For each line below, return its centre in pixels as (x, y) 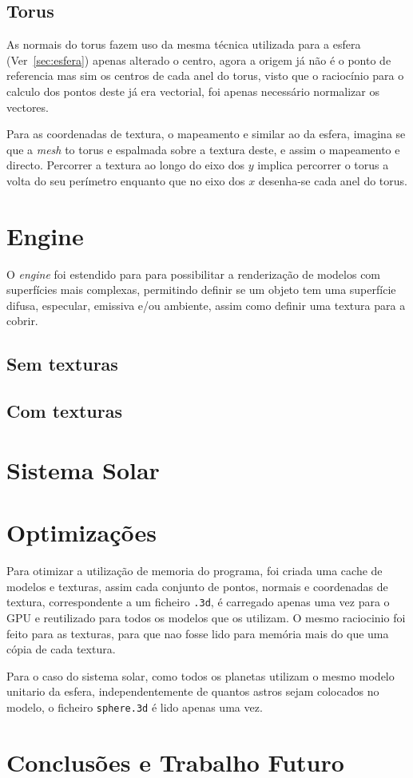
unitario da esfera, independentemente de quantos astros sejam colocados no (193, 691)
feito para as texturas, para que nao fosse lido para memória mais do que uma (198, 633)
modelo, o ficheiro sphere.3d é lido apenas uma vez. (135, 707)
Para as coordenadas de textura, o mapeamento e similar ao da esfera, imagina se (206, 134)
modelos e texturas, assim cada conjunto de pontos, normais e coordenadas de (197, 586)
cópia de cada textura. (61, 649)
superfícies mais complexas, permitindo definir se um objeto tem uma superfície (201, 290)
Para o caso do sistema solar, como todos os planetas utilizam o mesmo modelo (201, 675)
